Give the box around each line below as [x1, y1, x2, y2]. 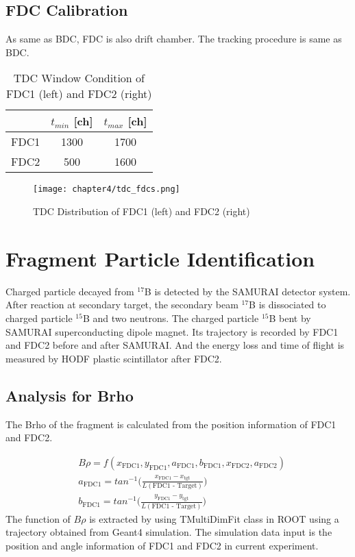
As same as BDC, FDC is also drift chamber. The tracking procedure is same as [5, 32, 342, 46]
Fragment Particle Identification [5, 244, 315, 272]
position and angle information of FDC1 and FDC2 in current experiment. [5, 538, 319, 552]
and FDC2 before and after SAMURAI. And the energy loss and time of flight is [5, 338, 345, 352]
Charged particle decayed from [5, 284, 134, 298]
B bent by [269, 310, 311, 325]
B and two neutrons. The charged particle [82, 310, 259, 325]
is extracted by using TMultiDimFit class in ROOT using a [89, 511, 339, 525]
